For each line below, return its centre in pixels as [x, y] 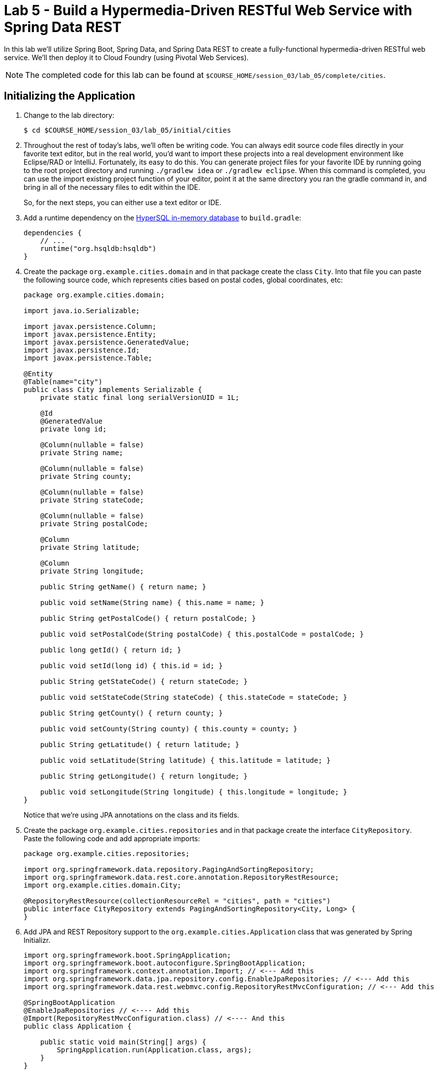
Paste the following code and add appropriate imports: [112, 838]
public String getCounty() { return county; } [131, 713]
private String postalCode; [94, 523]
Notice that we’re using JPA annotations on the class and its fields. [131, 815]
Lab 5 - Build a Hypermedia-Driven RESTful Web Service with [208, 10]
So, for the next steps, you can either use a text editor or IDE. [123, 202]
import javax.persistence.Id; [82, 350]
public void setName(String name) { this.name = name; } [152, 602]
